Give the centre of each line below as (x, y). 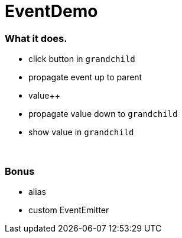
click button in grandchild (82, 59)
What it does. (36, 38)
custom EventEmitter (69, 210)
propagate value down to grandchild (103, 114)
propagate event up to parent (85, 77)
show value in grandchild (81, 132)
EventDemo (51, 11)
